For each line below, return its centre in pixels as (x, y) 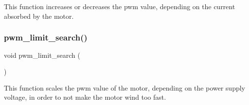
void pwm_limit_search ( (42, 55)
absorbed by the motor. (39, 16)
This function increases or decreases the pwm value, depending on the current (120, 6)
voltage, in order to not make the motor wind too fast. (85, 97)
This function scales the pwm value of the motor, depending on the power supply (124, 87)
